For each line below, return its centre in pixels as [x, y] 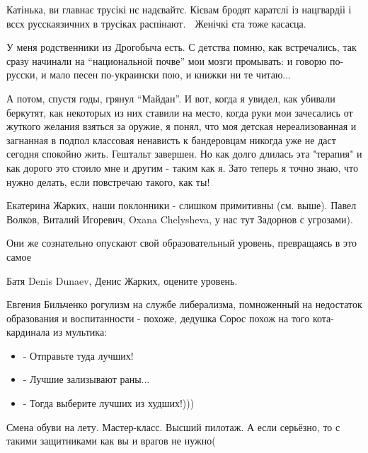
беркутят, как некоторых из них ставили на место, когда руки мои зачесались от [180, 112]
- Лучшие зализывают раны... [86, 379]
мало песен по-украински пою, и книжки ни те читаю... [171, 75]
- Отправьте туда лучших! [78, 355]
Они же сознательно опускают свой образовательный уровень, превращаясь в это [182, 243]
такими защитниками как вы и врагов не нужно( [111, 441]
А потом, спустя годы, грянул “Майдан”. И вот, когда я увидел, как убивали [171, 98]
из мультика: [80, 332]
